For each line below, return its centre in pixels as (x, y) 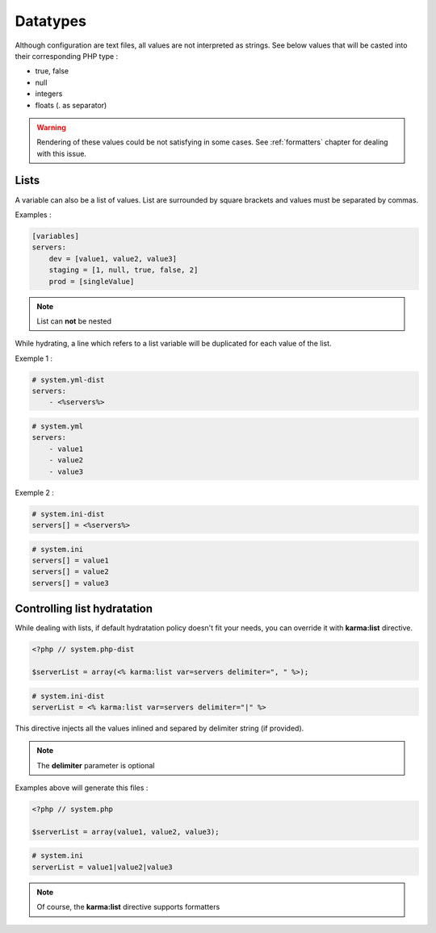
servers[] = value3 (70, 583)
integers (49, 94)
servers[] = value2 (70, 572)
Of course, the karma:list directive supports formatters (128, 907)
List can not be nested (74, 321)
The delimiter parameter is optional (96, 765)
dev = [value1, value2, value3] (113, 259)
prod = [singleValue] (92, 281)
